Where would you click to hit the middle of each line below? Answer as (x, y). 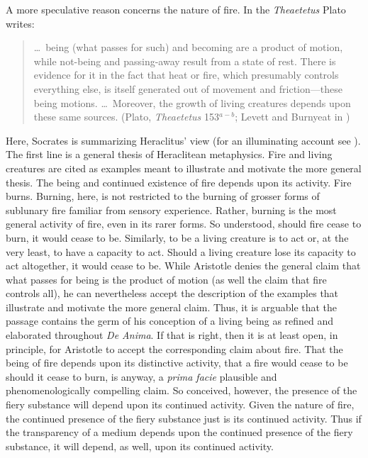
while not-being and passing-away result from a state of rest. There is (185, 61)
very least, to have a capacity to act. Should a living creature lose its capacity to (181, 251)
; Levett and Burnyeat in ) (292, 117)
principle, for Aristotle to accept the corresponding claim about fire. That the (174, 348)
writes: (20, 23)
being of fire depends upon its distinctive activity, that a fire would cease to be (177, 363)
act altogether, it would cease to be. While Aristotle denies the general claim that (183, 266)
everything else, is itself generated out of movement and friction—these (188, 88)
